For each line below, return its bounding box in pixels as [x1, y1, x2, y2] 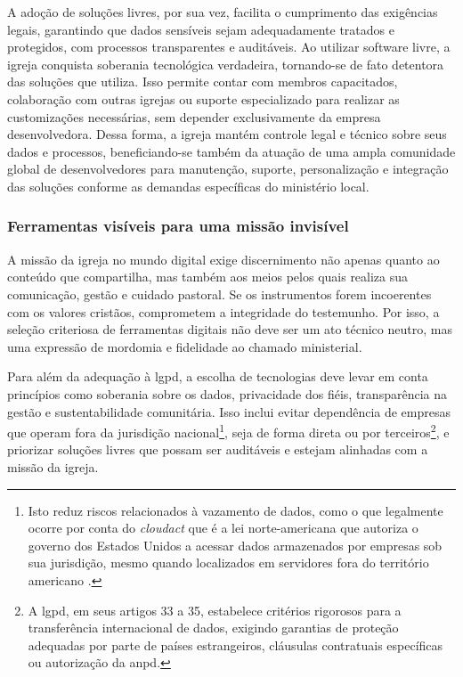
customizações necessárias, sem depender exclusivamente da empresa [7, 107, 381, 126]
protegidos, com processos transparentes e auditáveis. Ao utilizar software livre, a [7, 37, 451, 56]
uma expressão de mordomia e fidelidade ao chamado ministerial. [7, 337, 362, 355]
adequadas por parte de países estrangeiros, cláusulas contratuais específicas [28, 635, 443, 654]
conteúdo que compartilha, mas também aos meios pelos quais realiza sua [7, 267, 409, 286]
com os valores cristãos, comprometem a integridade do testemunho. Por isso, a [7, 302, 440, 321]
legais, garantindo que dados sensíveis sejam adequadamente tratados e [7, 20, 394, 38]
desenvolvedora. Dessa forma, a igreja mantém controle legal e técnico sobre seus [7, 125, 447, 143]
